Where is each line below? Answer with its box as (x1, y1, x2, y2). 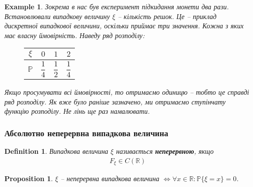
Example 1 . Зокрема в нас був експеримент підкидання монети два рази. (4, 1, 229, 11)
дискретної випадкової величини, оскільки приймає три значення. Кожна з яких (4, 21, 244, 31)
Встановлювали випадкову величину (4, 11, 110, 21)
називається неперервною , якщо (116, 146, 214, 156)
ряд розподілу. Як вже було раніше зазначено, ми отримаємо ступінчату (4, 96, 226, 106)
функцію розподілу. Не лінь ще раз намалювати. (4, 106, 150, 116)
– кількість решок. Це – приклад (117, 11, 217, 21)
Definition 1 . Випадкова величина (4, 146, 109, 156)
